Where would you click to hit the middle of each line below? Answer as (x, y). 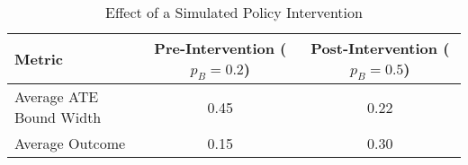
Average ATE (57, 97)
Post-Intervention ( (380, 48)
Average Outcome (70, 143)
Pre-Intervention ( (220, 48)
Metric (39, 59)
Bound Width (58, 117)
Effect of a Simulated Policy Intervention (234, 12)
